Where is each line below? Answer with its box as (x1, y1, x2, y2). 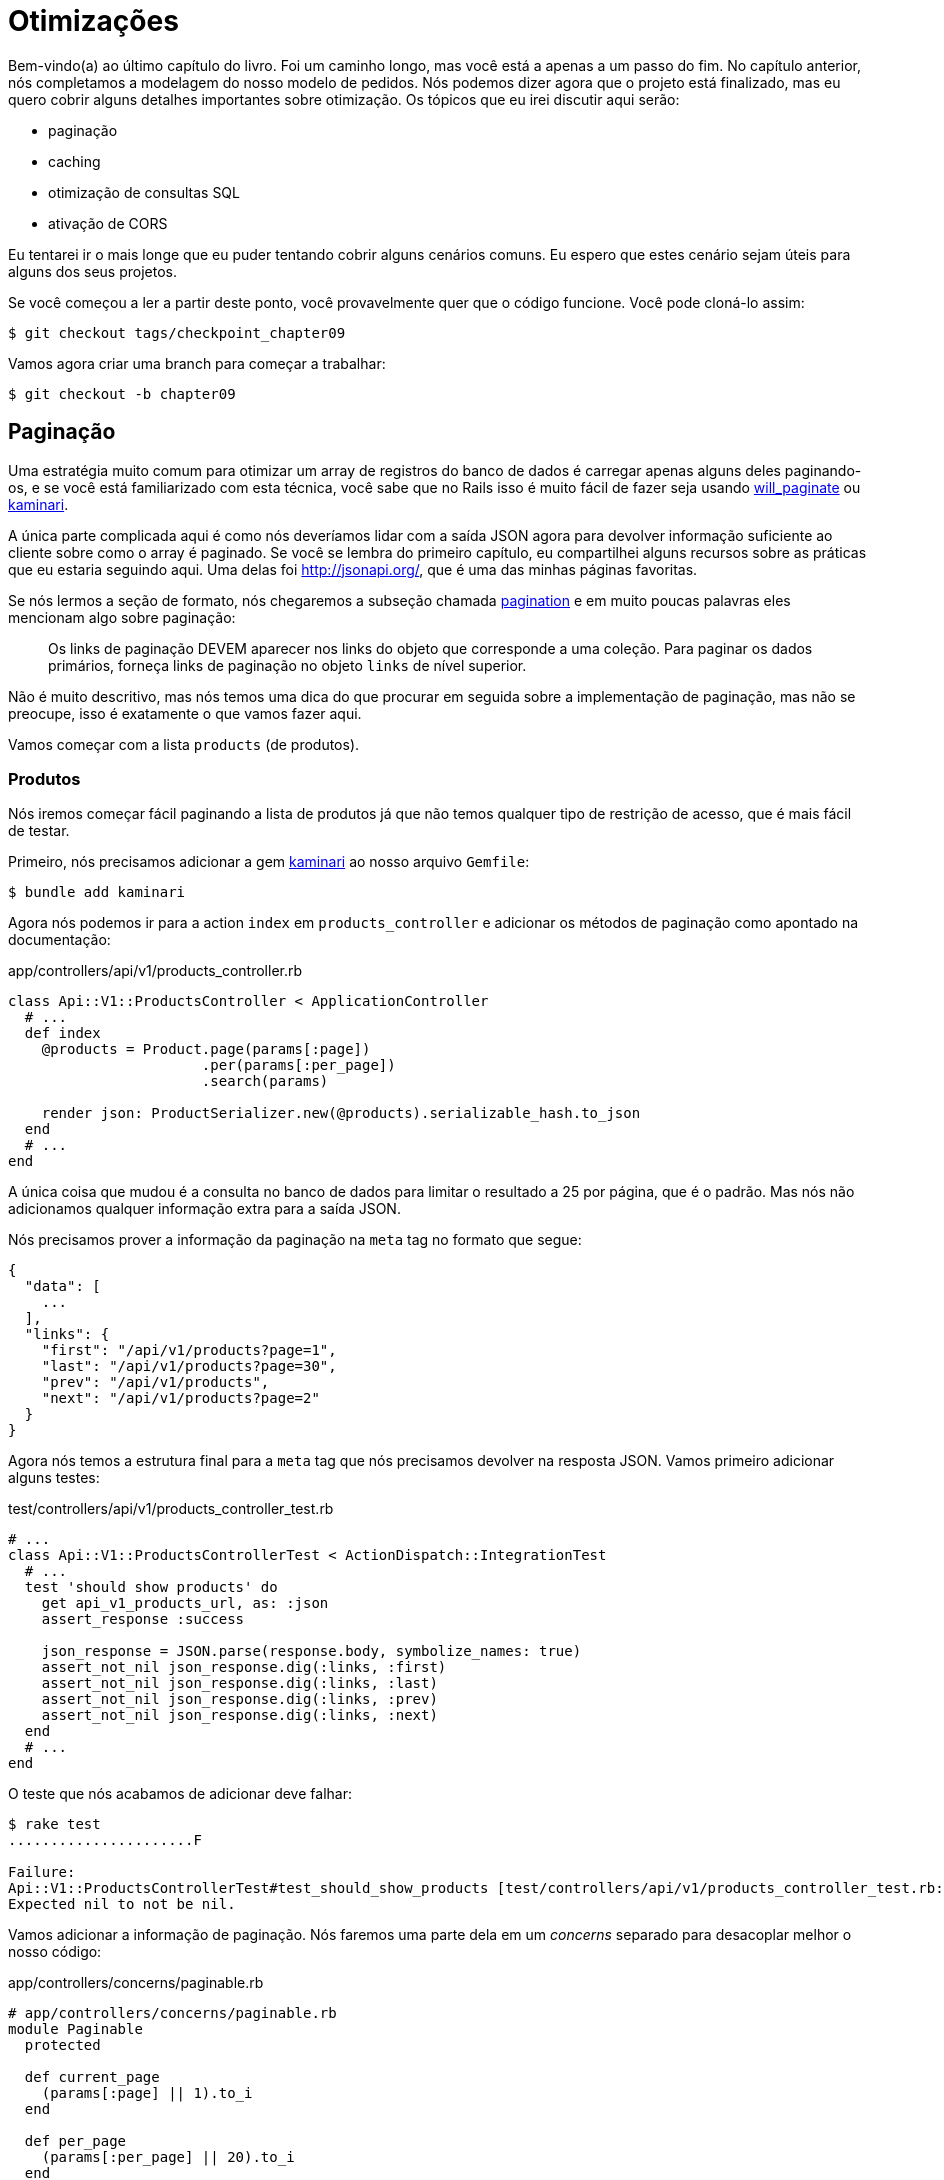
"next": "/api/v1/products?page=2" (41, 1390, 320, 1407)
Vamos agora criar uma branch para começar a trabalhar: (8, 354, 386, 372)
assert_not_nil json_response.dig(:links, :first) (41, 1659, 447, 1676)
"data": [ (24, 1278, 101, 1295)
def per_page (24, 2133, 127, 2150)
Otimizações (8, 4, 179, 38)
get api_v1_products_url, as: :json (41, 1595, 329, 1612)
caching (48, 152, 101, 170)
